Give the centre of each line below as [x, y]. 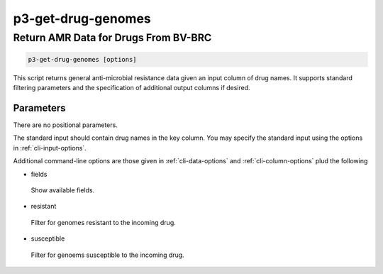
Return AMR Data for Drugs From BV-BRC [112, 38]
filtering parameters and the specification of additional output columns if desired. [132, 88]
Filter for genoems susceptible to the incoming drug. [107, 255]
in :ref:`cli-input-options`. [50, 148]
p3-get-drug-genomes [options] [83, 59]
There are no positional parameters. [66, 125]
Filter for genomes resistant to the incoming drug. [104, 222]
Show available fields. [63, 190]
